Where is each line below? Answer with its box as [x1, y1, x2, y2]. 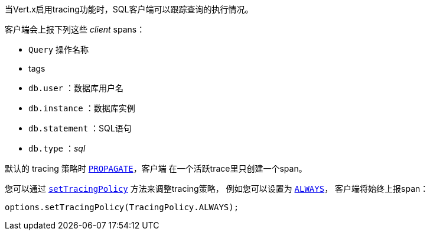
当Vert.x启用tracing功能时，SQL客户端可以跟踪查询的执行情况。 [5, 4, 253, 14]
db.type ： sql [28, 143, 86, 153]
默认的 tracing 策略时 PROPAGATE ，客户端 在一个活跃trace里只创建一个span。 [5, 163, 307, 173]
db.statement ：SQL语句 [28, 123, 132, 133]
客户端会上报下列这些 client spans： [5, 24, 145, 34]
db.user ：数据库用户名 [28, 83, 123, 93]
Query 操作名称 [28, 44, 89, 54]
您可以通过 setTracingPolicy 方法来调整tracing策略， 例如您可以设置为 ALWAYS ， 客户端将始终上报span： [5, 184, 429, 194]
